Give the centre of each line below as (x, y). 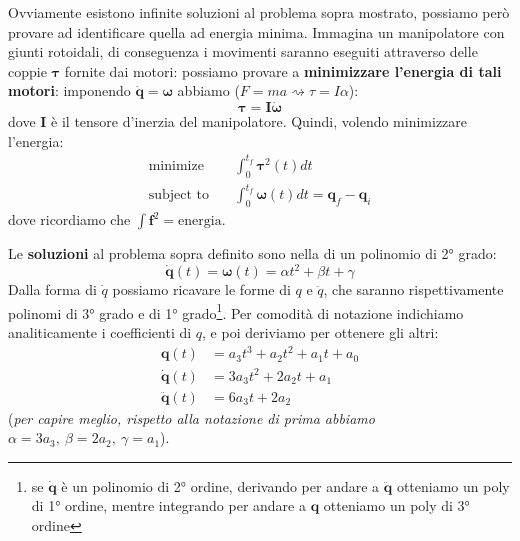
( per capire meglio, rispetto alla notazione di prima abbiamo (191, 417)
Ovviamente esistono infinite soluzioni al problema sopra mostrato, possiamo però (259, 12)
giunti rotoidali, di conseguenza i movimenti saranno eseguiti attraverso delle (243, 51)
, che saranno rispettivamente (413, 289)
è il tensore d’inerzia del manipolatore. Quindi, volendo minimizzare (259, 121)
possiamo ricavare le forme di (201, 289)
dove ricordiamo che (69, 219)
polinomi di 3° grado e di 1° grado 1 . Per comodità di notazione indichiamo (236, 311)
